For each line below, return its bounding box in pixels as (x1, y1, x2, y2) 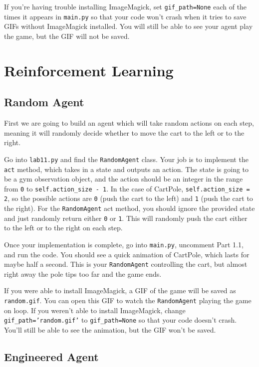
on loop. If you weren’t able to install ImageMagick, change (4, 305, 186, 315)
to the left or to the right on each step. (4, 222, 123, 233)
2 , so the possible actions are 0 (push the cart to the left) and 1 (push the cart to (4, 193, 253, 203)
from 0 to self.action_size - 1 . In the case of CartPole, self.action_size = (4, 183, 250, 193)
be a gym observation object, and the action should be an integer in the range (4, 174, 243, 184)
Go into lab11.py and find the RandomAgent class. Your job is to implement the (4, 154, 249, 164)
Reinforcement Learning (4, 60, 174, 80)
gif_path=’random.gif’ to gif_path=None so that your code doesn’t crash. (4, 315, 237, 325)
